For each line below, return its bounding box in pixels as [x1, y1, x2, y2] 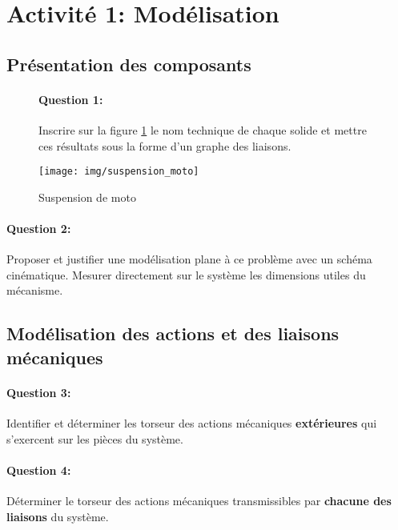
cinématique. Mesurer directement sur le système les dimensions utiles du [6, 266, 366, 283]
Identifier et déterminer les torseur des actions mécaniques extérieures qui [6, 414, 377, 431]
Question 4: [6, 461, 71, 478]
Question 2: [6, 219, 71, 236]
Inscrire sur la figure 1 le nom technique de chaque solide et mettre [38, 121, 367, 138]
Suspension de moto [38, 188, 136, 205]
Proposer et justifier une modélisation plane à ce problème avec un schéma [6, 251, 372, 267]
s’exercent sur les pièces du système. [6, 430, 183, 447]
